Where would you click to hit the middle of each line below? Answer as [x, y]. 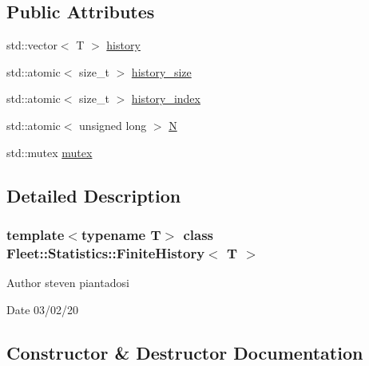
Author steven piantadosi [68, 283]
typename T [121, 234]
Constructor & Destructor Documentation [185, 352]
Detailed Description [94, 195]
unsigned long [113, 125]
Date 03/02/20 [43, 309]
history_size [161, 71]
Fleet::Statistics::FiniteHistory [106, 252]
